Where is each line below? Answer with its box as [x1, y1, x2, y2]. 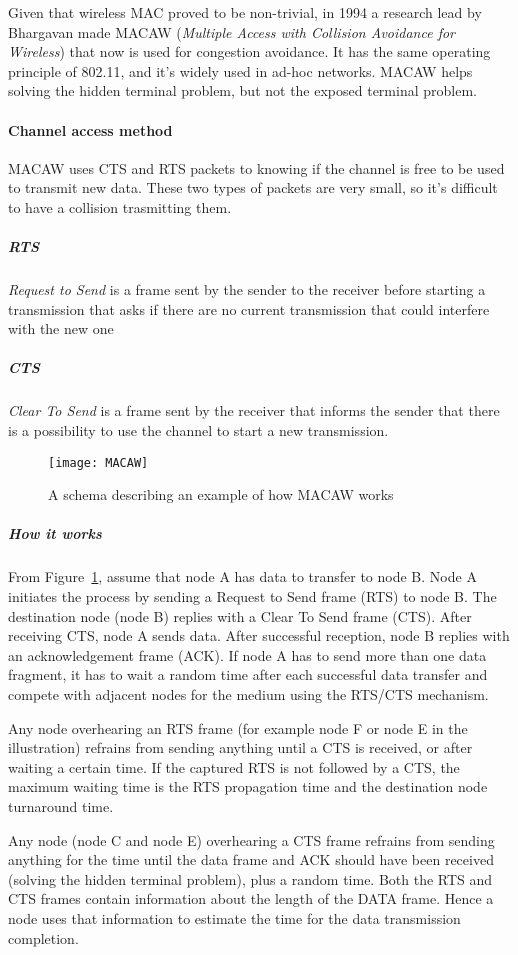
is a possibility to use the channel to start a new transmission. [8, 420, 389, 441]
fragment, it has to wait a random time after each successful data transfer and [8, 664, 488, 685]
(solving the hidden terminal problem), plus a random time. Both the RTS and [8, 868, 493, 889]
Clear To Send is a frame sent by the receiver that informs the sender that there [8, 400, 500, 421]
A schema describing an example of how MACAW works [48, 484, 394, 505]
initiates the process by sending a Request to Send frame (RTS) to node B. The [8, 586, 497, 607]
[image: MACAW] [48, 455, 149, 470]
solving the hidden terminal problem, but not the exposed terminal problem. [8, 80, 477, 101]
